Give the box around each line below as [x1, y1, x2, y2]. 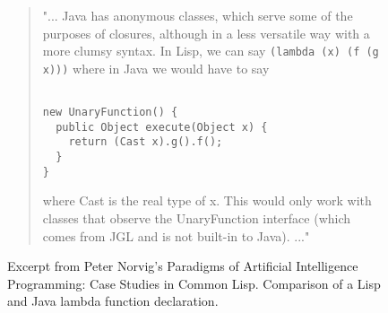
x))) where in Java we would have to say [42, 58, 270, 77]
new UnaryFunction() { [42, 106, 178, 119]
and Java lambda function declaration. [7, 291, 219, 310]
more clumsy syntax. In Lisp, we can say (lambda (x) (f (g [42, 41, 379, 60]
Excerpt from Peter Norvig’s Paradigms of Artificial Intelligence [7, 256, 358, 275]
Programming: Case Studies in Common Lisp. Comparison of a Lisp [7, 274, 381, 292]
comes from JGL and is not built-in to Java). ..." [42, 226, 310, 245]
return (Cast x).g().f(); [68, 135, 223, 149]
